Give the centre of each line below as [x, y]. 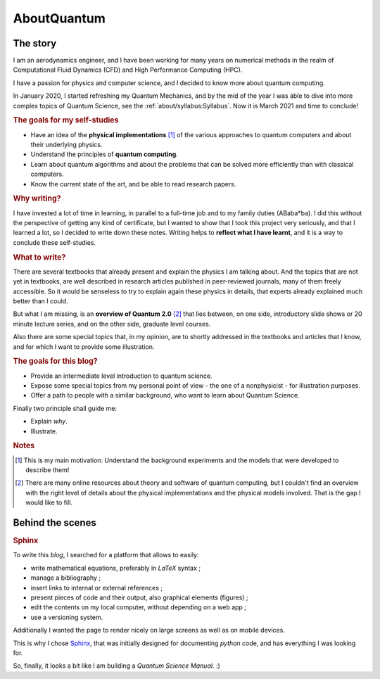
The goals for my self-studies [66, 120]
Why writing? [37, 198]
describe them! [47, 470]
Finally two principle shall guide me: [65, 408]
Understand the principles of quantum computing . [104, 154]
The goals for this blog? [55, 361]
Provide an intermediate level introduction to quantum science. [121, 376]
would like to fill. [49, 502]
